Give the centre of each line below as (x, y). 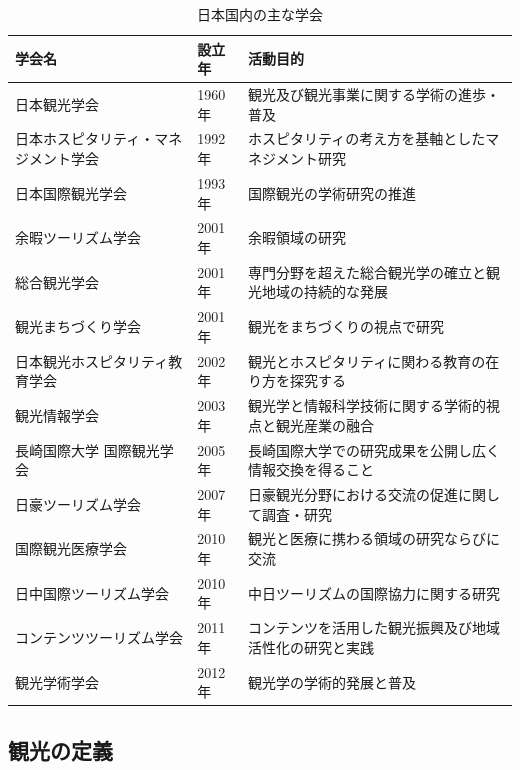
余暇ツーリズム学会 (78, 237)
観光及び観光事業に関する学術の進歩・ (374, 94)
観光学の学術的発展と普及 (332, 681)
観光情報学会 (57, 414)
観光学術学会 (57, 681)
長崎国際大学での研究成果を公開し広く (374, 449)
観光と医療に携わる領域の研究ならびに (374, 538)
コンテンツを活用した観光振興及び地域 (374, 627)
